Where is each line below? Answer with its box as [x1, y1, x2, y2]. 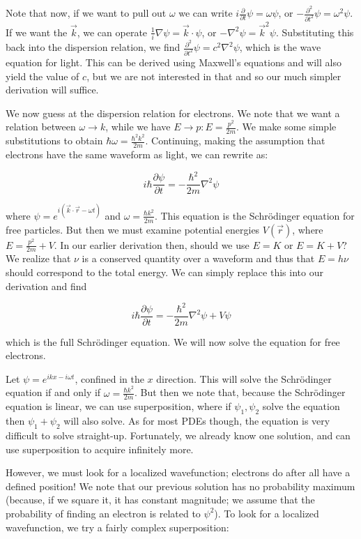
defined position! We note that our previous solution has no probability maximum [6, 478, 355, 493]
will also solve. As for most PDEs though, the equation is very [63, 413, 330, 428]
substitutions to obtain [6, 133, 103, 148]
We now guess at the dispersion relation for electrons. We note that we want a [6, 105, 340, 120]
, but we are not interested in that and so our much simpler [86, 68, 341, 83]
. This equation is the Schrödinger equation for [154, 208, 355, 222]
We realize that [6, 251, 71, 266]
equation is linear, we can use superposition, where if [6, 399, 231, 413]
